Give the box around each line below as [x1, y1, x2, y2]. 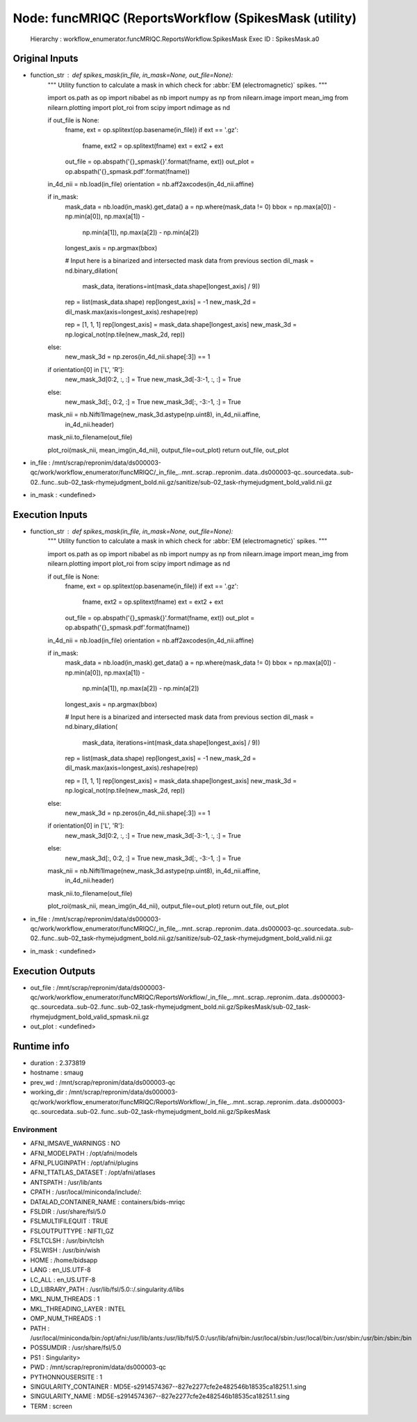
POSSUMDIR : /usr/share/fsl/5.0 [30, 1343, 122, 1352]
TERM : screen [30, 1402, 73, 1410]
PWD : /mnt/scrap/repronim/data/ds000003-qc [30, 1363, 167, 1371]
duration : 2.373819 [30, 1059, 86, 1067]
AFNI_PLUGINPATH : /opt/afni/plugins [30, 1158, 139, 1167]
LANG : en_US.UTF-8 [30, 1266, 91, 1274]
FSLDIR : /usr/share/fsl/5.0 [30, 1207, 106, 1215]
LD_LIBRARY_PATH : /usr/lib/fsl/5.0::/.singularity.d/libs [30, 1285, 184, 1293]
